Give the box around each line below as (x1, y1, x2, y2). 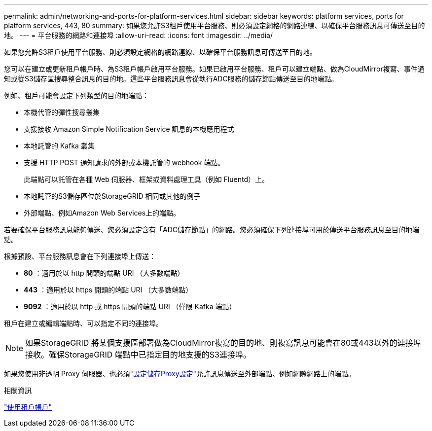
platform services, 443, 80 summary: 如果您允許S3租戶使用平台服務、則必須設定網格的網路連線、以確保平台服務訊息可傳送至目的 (4, 21, 425, 30)
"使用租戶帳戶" (4, 403, 52, 411)
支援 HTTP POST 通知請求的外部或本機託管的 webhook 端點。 (24, 158, 225, 167)
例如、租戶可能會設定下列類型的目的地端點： (4, 91, 149, 100)
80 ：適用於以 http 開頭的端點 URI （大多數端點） (24, 269, 184, 277)
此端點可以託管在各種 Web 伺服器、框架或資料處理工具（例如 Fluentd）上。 (24, 175, 269, 183)
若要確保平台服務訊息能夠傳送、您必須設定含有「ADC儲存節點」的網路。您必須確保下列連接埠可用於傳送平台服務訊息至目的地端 (4, 225, 419, 234)
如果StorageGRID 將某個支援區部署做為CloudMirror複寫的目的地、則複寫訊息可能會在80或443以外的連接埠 (25, 338, 421, 348)
